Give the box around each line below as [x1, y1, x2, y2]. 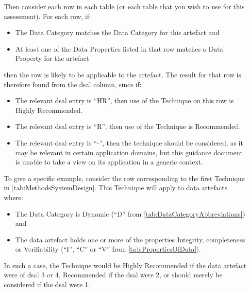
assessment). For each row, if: [4, 11, 91, 21]
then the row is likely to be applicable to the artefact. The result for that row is [4, 69, 241, 79]
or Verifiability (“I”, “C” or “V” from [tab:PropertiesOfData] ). [15, 244, 201, 254]
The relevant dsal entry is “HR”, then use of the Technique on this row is [15, 95, 234, 106]
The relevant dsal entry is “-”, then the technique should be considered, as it [15, 137, 243, 147]
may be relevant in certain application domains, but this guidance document [15, 147, 243, 157]
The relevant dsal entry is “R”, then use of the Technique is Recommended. [15, 121, 240, 131]
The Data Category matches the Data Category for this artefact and [15, 27, 220, 37]
